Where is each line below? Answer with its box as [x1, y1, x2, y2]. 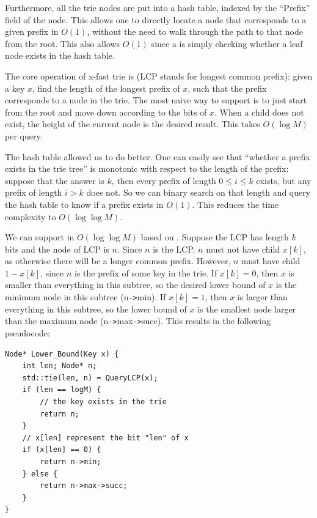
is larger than [237, 290, 288, 303]
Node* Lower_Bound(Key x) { [5, 349, 119, 358]
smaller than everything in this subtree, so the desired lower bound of [5, 278, 266, 291]
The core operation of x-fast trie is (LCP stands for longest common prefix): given [5, 69, 313, 82]
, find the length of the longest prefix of [32, 81, 180, 94]
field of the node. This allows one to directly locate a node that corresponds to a [5, 13, 307, 26]
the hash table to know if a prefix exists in [5, 198, 164, 210]
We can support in [5, 231, 75, 243]
